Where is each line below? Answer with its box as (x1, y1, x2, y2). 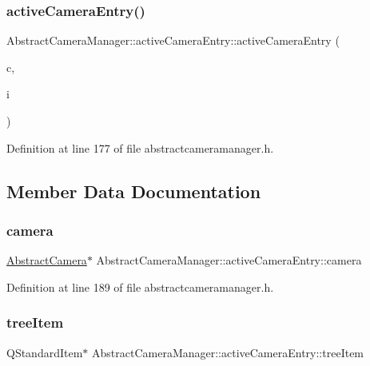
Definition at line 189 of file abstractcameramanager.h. (6, 278, 274, 295)
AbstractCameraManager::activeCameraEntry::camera (96, 252, 362, 269)
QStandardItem (6, 344, 83, 360)
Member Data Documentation (6, 178, 261, 203)
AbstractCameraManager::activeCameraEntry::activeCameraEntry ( (6, 32, 340, 49)
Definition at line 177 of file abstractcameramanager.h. (6, 139, 274, 156)
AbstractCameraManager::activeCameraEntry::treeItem (92, 344, 364, 360)
